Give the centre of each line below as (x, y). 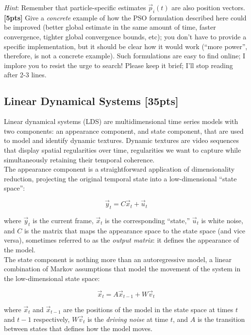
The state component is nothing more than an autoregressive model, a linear (118, 259)
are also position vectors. (208, 7)
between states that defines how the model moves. (78, 328)
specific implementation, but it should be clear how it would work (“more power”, (126, 46)
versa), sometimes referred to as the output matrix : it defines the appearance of (122, 240)
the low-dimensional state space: (52, 278)
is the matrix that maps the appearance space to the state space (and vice (134, 230)
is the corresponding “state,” (148, 220)
